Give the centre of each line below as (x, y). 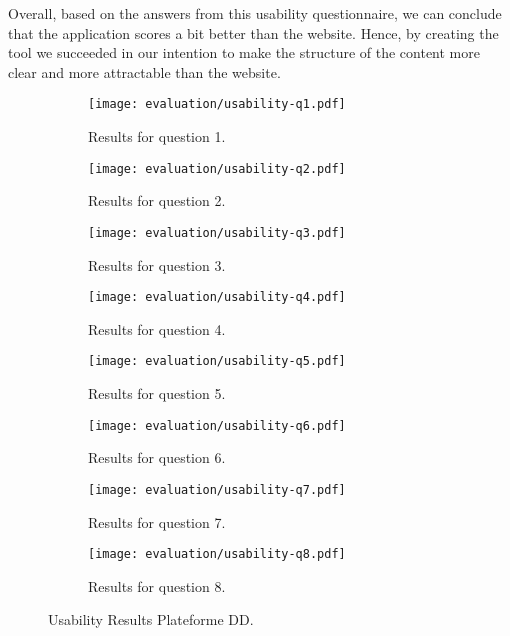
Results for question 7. (157, 521)
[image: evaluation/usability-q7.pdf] (217, 489)
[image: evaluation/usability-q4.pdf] (217, 297)
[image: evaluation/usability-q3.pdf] (217, 232)
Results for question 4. (157, 328)
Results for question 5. (157, 393)
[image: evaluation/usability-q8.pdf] (217, 554)
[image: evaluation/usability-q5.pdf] (217, 361)
